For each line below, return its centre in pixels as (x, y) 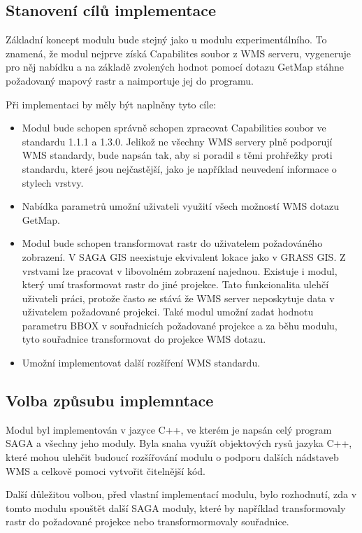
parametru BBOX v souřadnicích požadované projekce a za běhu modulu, (180, 325)
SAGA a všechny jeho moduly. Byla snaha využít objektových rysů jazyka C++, (179, 443)
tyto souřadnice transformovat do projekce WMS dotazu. (144, 339)
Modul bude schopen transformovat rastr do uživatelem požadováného (172, 243)
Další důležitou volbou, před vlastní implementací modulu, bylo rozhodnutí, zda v (181, 494)
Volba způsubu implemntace (110, 400)
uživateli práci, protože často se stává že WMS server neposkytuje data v (178, 298)
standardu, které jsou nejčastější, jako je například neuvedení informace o (179, 168)
